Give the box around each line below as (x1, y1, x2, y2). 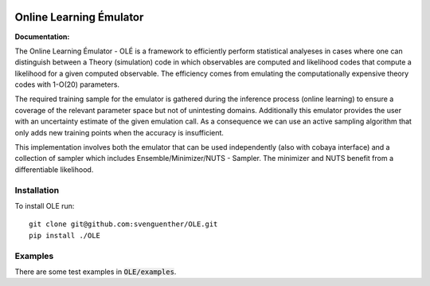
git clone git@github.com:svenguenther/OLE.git (29, 220, 218, 229)
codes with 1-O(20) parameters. (14, 80, 119, 89)
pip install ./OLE (29, 231, 101, 240)
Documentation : (14, 32, 70, 41)
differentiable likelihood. (14, 164, 94, 174)
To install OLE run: (14, 201, 75, 210)
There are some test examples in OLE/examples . (14, 267, 177, 276)
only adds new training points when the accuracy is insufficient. (14, 127, 225, 137)
